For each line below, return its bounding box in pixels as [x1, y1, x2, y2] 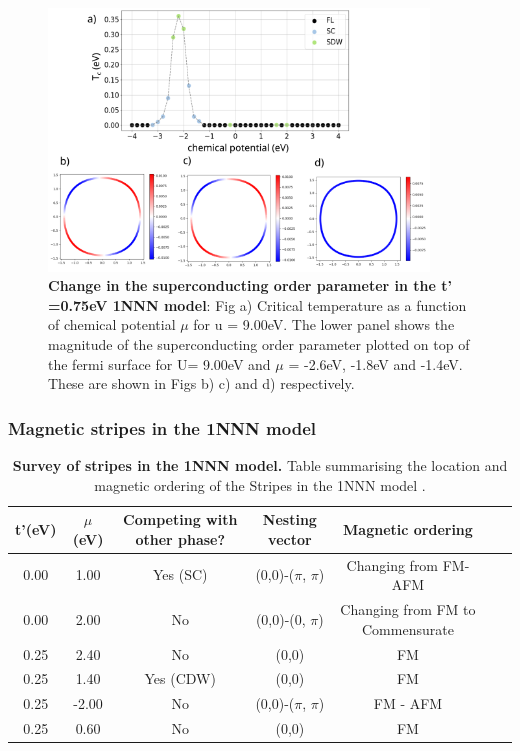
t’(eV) [15, 519, 57, 540]
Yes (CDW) [144, 668, 216, 689]
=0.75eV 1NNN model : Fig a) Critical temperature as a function [48, 294, 467, 315]
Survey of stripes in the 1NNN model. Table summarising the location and [12, 455, 508, 476]
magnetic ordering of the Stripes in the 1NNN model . [94, 474, 426, 495]
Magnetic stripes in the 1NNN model [8, 415, 316, 440]
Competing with [123, 509, 238, 530]
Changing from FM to [340, 599, 476, 620]
